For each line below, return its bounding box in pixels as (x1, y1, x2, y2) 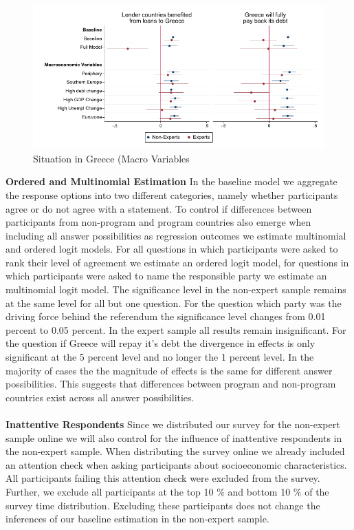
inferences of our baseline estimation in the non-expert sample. (5, 511, 269, 526)
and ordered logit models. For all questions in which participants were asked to (5, 242, 338, 256)
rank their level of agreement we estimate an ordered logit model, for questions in (5, 255, 349, 269)
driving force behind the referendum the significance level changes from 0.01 (5, 309, 326, 324)
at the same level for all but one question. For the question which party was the (5, 295, 342, 310)
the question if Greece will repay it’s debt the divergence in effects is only (5, 336, 316, 350)
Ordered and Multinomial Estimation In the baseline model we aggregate (5, 174, 338, 189)
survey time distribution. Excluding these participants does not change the (5, 498, 320, 512)
